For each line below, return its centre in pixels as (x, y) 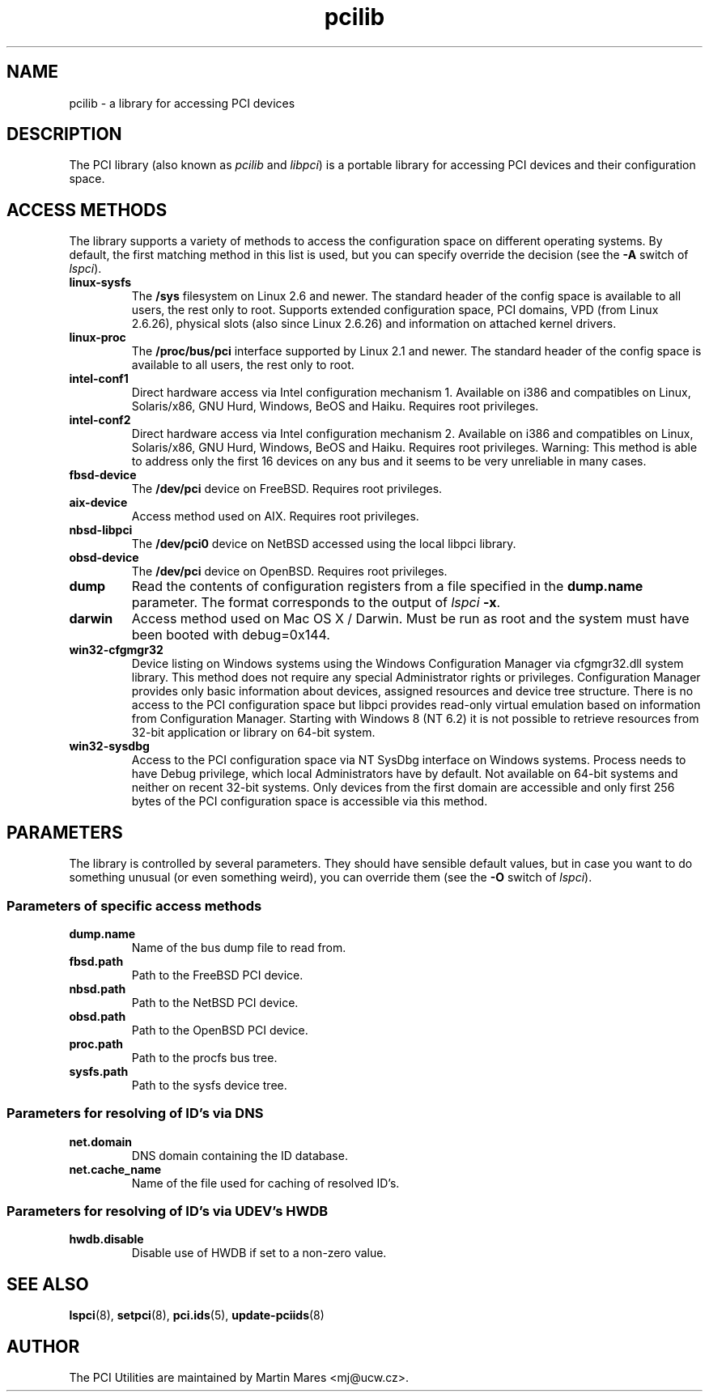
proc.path (96, 1043)
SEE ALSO (48, 1284)
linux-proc (98, 338)
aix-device (98, 503)
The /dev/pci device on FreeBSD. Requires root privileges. (287, 489)
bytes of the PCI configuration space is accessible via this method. (310, 801)
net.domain (101, 1141)
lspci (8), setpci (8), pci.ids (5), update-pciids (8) (197, 1315)
